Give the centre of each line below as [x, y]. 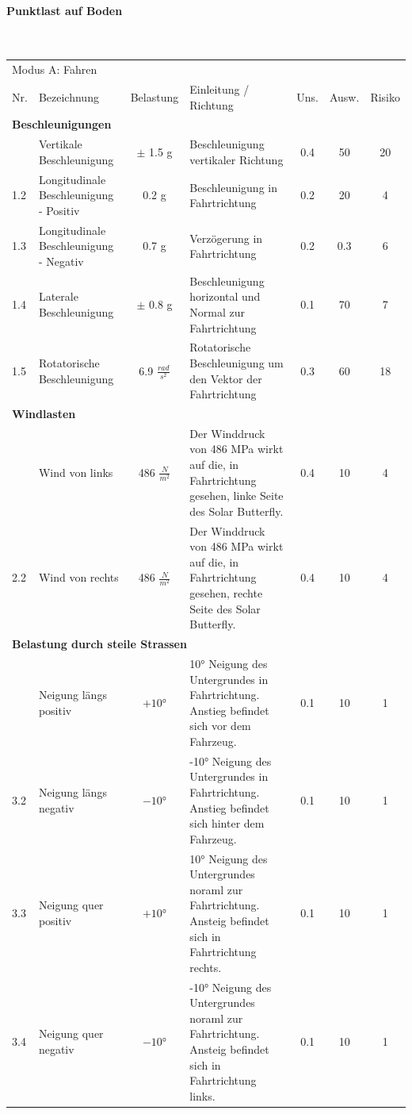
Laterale [58, 296]
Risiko [385, 96]
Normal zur [217, 311]
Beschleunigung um [237, 362]
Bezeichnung [69, 96]
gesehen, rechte [226, 593]
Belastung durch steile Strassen [99, 644]
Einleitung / [219, 88]
